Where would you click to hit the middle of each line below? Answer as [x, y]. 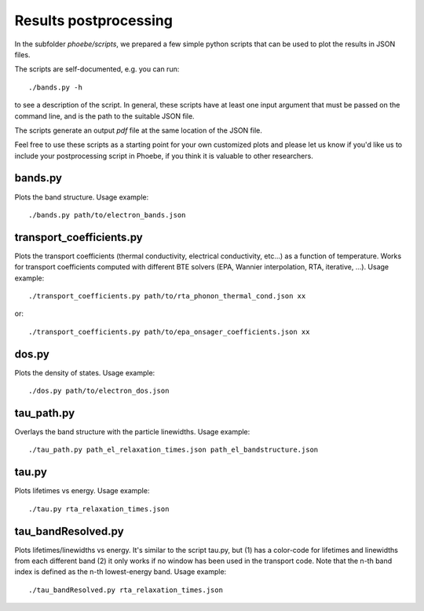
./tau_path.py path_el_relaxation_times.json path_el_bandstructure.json [174, 450]
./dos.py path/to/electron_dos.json [99, 391]
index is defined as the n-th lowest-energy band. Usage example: [121, 572]
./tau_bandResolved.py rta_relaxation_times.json [126, 590]
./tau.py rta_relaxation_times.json [99, 509]
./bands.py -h [55, 87]
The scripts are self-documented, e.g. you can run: [97, 69]
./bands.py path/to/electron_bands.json [107, 215]
